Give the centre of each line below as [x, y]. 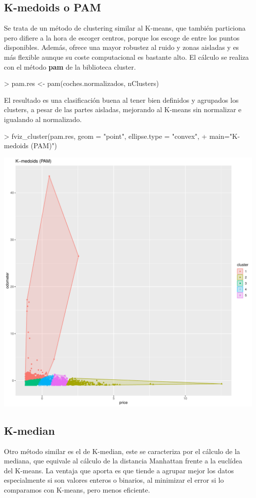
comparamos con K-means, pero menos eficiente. [77, 489]
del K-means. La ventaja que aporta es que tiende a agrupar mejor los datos [119, 470]
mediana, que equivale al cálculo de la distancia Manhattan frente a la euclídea [123, 461]
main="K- [225, 136]
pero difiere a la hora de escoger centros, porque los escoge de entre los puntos [122, 37]
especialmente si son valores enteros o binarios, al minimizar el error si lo [114, 480]
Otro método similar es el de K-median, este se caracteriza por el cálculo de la [122, 451]
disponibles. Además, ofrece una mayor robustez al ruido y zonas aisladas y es [122, 47]
